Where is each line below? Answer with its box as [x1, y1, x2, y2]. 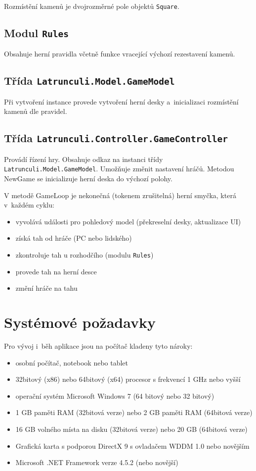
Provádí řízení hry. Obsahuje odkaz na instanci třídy [4, 154, 163, 164]
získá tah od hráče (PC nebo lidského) [15, 233, 132, 243]
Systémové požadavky [4, 312, 156, 332]
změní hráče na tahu [15, 283, 78, 293]
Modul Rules [4, 25, 69, 41]
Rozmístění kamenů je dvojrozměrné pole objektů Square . [4, 1, 179, 11]
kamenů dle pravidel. [4, 106, 67, 116]
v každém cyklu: [4, 200, 54, 210]
